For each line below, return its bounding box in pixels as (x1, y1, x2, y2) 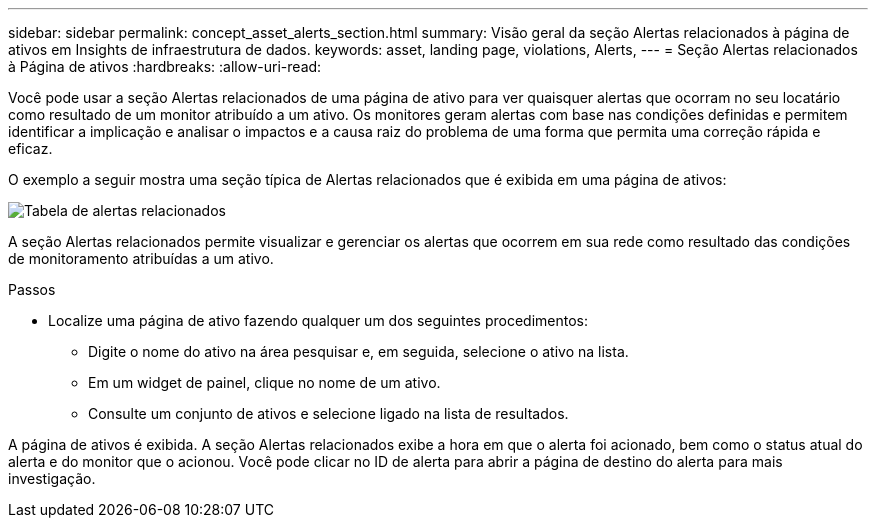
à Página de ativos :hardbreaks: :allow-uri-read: (8, 58, 322, 75)
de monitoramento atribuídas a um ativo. (8, 250, 274, 267)
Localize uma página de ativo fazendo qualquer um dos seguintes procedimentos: (48, 312, 588, 329)
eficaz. (8, 140, 53, 157)
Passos (8, 281, 56, 298)
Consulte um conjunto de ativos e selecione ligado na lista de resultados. (88, 405, 569, 422)
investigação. (8, 470, 96, 487)
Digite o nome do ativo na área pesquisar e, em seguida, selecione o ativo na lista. (88, 343, 629, 360)
